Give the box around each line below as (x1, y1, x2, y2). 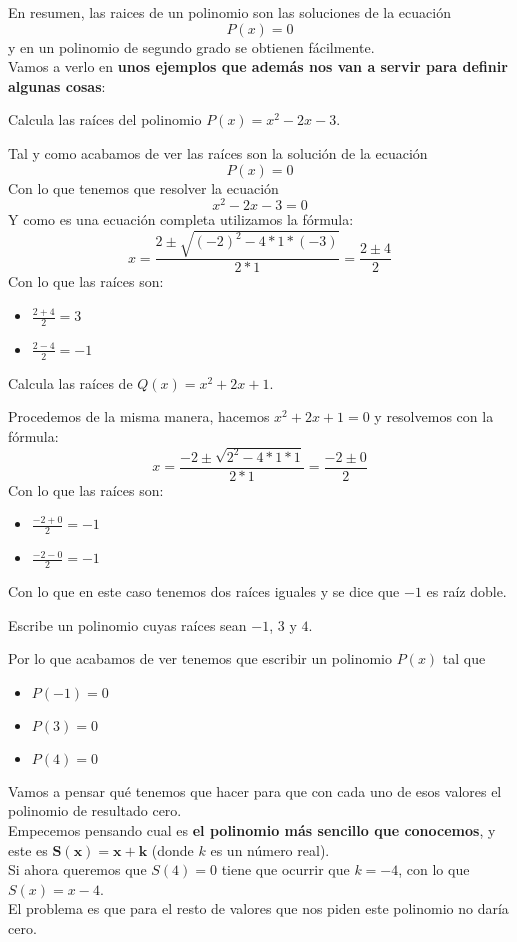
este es (8, 839, 48, 860)
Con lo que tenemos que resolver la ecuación (8, 177, 279, 198)
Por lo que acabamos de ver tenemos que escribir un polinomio (8, 648, 393, 669)
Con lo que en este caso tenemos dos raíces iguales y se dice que (8, 581, 400, 602)
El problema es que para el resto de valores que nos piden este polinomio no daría (8, 898, 509, 919)
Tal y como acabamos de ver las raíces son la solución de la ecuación (8, 142, 428, 163)
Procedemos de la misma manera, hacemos (8, 406, 270, 427)
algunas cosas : (8, 75, 106, 96)
